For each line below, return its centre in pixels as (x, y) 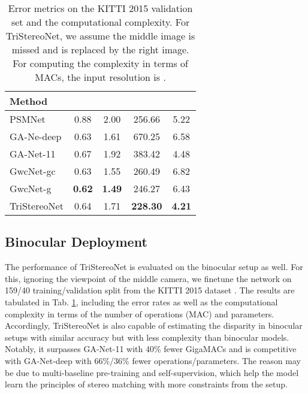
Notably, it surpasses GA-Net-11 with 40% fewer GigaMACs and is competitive (151, 349)
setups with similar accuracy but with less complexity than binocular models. (147, 337)
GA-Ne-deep (36, 136)
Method (29, 101)
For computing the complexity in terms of (100, 63)
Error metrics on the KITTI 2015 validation (100, 8)
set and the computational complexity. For (100, 22)
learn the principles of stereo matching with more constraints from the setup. (146, 384)
